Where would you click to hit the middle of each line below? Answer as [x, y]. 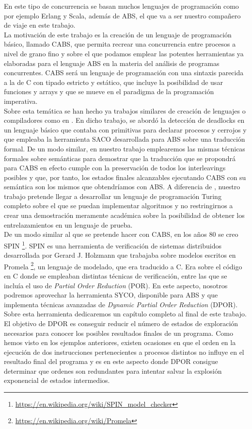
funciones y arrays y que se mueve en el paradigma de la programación [109, 91]
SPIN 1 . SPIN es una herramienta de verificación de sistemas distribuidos [113, 245]
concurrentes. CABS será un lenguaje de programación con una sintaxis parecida [124, 73]
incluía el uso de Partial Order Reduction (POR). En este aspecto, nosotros [116, 285]
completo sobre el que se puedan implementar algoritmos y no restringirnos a [118, 206]
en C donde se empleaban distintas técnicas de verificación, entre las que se [116, 275]
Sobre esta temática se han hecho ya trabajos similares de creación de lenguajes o [125, 110]
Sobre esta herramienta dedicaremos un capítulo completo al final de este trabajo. [125, 314]
